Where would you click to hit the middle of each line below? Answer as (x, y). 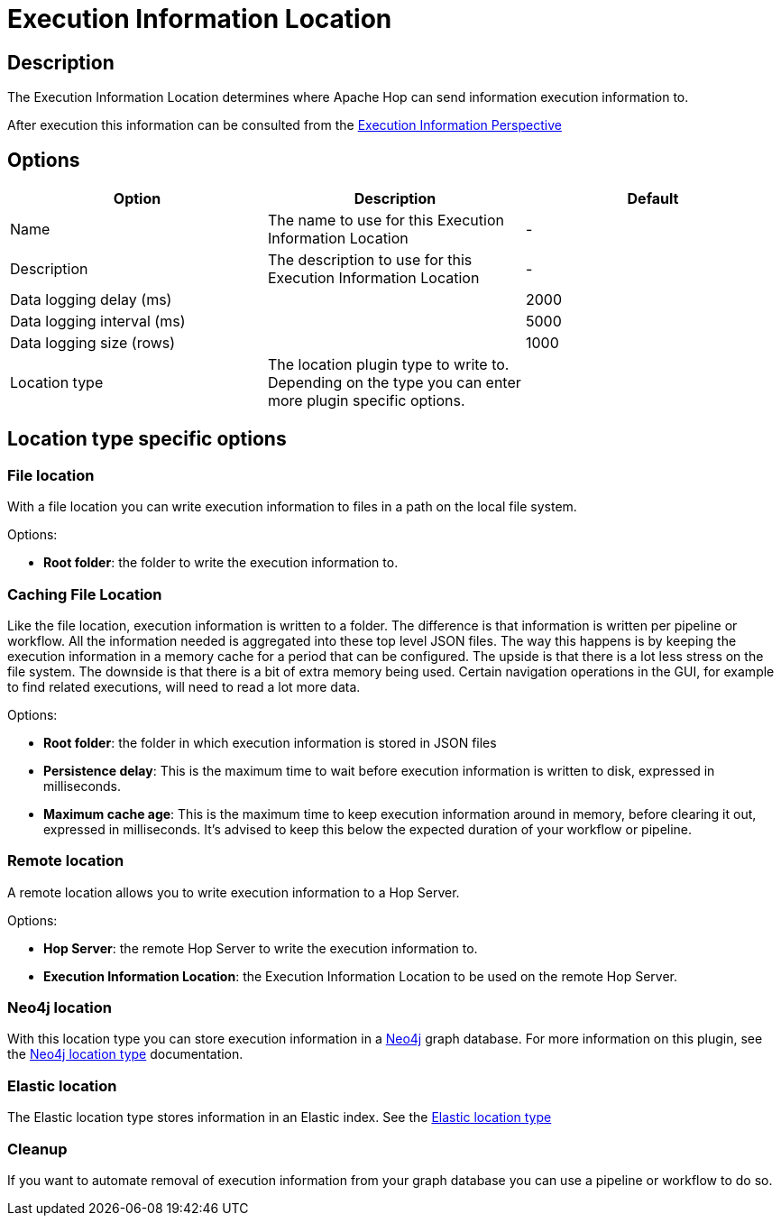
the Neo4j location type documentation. (125, 1054)
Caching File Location (85, 594)
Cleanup (37, 1149)
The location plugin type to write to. (388, 365)
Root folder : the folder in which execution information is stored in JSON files (270, 742)
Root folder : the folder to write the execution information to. (221, 563)
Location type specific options (147, 439)
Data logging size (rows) (93, 343)
